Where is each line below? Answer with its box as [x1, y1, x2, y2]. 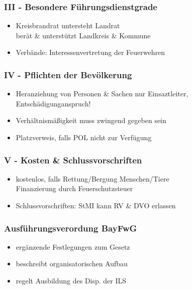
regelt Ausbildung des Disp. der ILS [16, 275, 127, 285]
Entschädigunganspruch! [16, 98, 91, 108]
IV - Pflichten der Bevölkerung [4, 68, 132, 81]
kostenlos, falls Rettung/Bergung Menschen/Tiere [16, 173, 169, 184]
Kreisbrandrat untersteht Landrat [16, 20, 120, 31]
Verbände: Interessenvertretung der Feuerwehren [16, 47, 165, 57]
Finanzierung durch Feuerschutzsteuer [16, 183, 133, 194]
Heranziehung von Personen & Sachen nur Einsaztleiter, [16, 88, 188, 99]
